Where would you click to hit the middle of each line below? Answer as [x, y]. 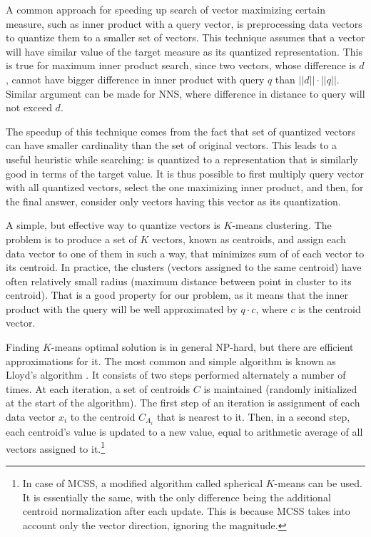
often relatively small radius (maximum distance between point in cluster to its [179, 281]
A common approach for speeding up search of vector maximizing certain [166, 9]
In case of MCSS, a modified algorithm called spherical [143, 482]
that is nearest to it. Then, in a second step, [253, 417]
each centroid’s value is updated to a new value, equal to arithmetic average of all [184, 432]
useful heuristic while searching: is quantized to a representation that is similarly [182, 159]
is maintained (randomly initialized [280, 388]
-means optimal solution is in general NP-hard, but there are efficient [202, 347]
